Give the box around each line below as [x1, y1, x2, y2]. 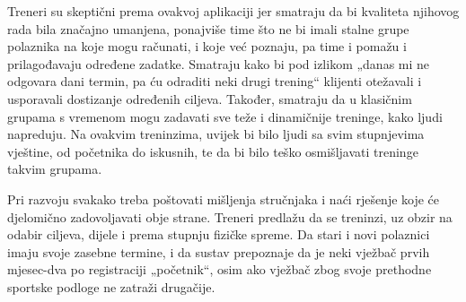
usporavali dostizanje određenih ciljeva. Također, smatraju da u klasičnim [7, 89, 412, 108]
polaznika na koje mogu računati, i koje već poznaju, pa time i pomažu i [7, 37, 407, 56]
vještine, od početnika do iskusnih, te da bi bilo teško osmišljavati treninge [7, 142, 418, 160]
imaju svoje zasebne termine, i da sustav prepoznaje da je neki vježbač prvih [7, 242, 430, 261]
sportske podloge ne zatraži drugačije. [7, 277, 215, 296]
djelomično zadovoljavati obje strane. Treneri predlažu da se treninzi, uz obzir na [7, 207, 453, 226]
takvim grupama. [7, 160, 102, 178]
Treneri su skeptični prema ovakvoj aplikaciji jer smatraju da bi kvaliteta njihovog [7, 2, 460, 20]
